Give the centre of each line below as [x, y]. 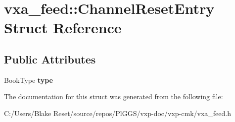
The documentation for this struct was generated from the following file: [114, 96]
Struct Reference [63, 28]
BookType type [28, 80]
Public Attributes [50, 59]
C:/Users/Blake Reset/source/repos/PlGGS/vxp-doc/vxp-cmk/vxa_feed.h [118, 113]
